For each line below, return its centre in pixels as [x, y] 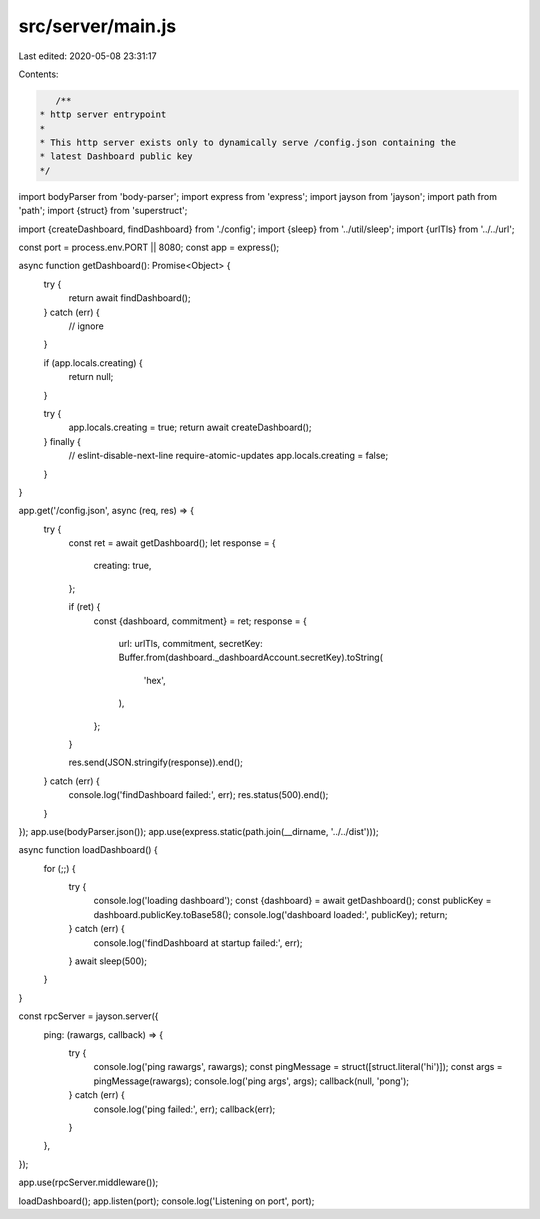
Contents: [38, 74]
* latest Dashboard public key [116, 156]
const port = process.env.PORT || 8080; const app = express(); [149, 247]
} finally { [62, 441]
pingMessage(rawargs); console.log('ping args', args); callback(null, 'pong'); [251, 1081]
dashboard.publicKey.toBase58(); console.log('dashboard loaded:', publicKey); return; [271, 914]
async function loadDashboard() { [88, 850]
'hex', [155, 680]
